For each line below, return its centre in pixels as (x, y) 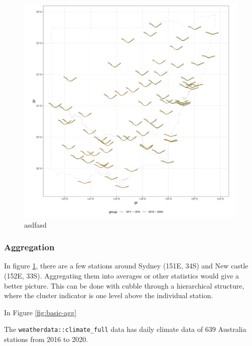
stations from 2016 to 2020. (46, 339)
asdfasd (35, 224)
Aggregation (29, 247)
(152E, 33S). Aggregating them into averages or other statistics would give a (122, 275)
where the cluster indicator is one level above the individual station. (109, 295)
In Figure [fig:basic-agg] (40, 312)
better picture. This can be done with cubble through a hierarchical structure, (124, 285)
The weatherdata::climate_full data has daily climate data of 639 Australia (125, 329)
